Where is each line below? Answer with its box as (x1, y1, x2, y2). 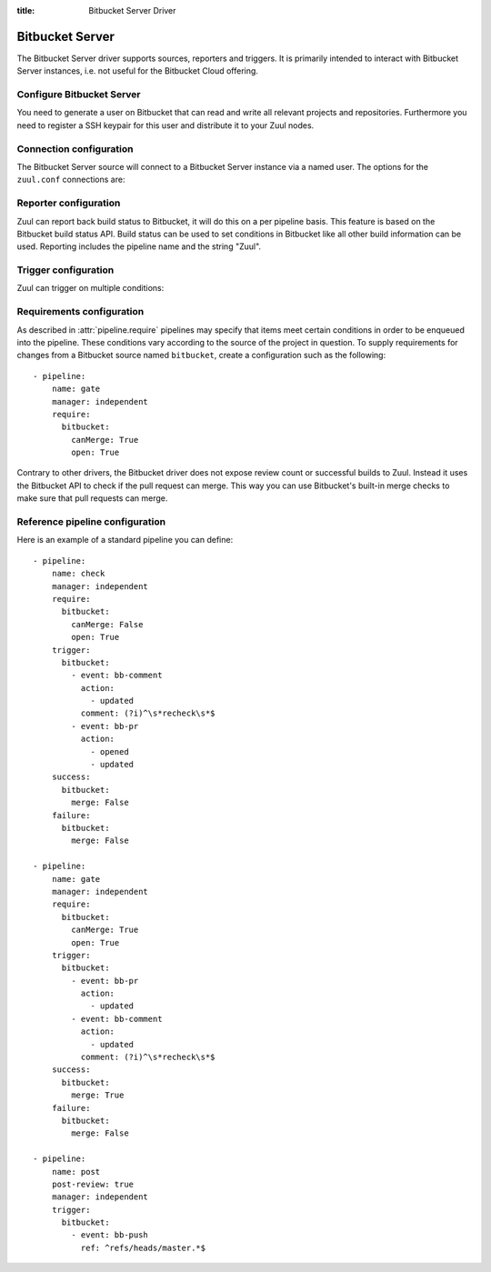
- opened (90, 746, 129, 756)
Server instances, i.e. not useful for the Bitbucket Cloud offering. (16, 65, 259, 76)
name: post (51, 1167, 101, 1177)
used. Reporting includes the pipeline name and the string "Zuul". (16, 241, 262, 252)
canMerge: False (71, 619, 144, 629)
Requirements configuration (16, 305, 145, 318)
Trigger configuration (16, 264, 115, 276)
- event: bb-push (71, 1230, 149, 1240)
